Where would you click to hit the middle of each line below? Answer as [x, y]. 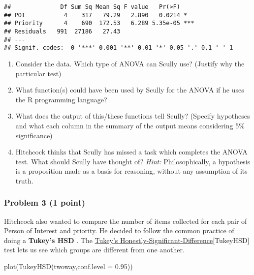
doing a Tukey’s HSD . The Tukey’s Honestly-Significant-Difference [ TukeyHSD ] [127, 240]
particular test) [38, 73]
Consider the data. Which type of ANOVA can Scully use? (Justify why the [130, 63]
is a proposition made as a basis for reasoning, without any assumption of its [131, 171]
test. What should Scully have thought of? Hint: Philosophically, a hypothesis [133, 161]
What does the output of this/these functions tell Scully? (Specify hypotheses [133, 116]
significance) [34, 135]
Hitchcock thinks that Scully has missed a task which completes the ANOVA [131, 152]
